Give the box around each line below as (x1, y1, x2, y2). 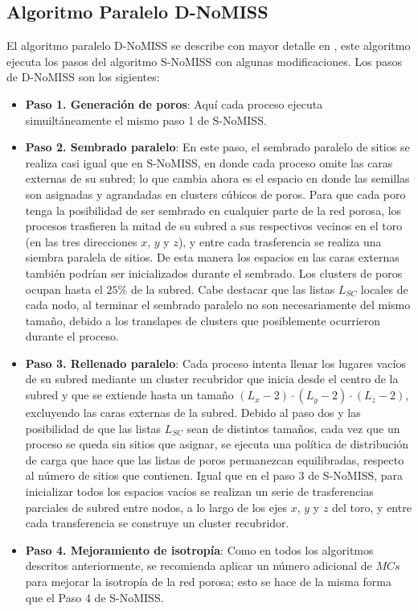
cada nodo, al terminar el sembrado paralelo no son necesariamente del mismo (25, 296, 411, 313)
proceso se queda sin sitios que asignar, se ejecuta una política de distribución (25, 436, 409, 452)
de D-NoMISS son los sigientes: (6, 68, 160, 85)
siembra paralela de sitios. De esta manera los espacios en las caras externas (25, 249, 400, 266)
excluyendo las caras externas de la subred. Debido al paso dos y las (25, 404, 361, 421)
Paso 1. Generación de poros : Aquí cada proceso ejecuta (25, 95, 323, 112)
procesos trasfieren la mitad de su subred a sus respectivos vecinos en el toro (25, 217, 403, 234)
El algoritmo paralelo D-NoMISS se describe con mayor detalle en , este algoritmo (6, 37, 411, 54)
